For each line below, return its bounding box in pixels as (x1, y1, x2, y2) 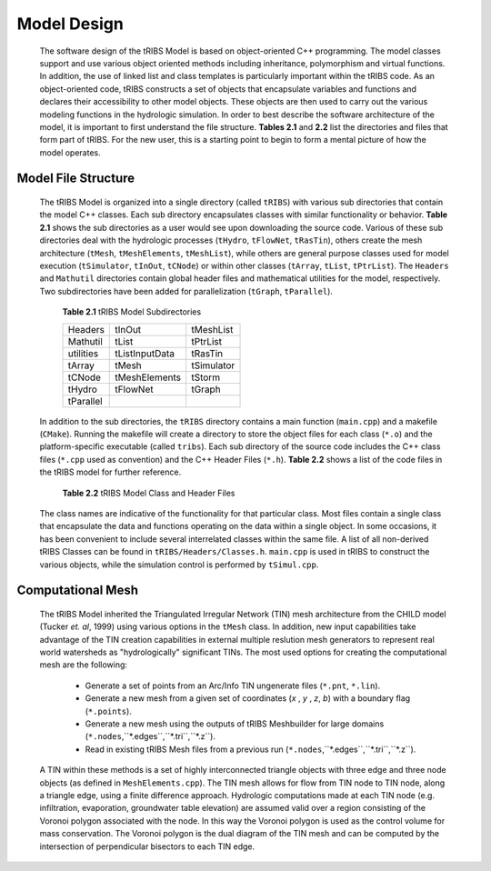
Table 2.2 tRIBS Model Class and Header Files (62, 487, 235, 498)
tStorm (191, 371, 221, 384)
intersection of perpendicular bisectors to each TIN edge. (39, 841, 255, 852)
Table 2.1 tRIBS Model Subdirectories (62, 306, 202, 317)
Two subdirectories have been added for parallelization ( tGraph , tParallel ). (39, 285, 334, 296)
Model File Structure (16, 171, 135, 186)
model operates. (39, 146, 102, 158)
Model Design (16, 14, 125, 34)
